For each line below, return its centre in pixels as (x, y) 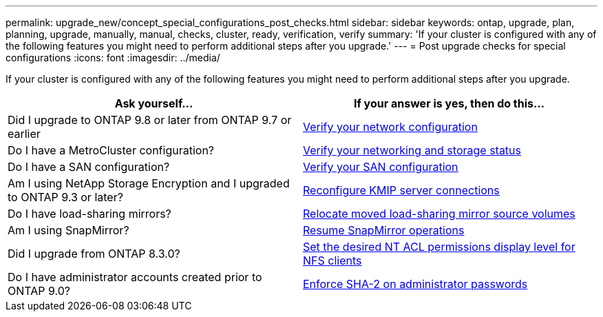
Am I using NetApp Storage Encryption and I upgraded (149, 183)
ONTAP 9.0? (39, 291)
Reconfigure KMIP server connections (401, 190)
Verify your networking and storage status (412, 150)
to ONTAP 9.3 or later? (65, 197)
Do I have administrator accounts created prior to (135, 277)
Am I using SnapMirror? (68, 230)
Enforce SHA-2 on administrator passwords (415, 284)
